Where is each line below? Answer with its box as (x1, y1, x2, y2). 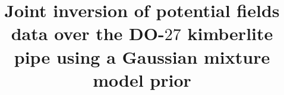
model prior (93, 67, 191, 91)
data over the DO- (11, 21, 165, 45)
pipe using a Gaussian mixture (14, 44, 270, 68)
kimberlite (187, 21, 273, 45)
